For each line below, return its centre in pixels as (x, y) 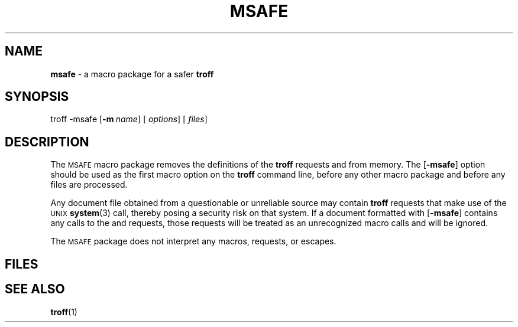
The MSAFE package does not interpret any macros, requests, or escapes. (193, 241)
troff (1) (64, 312)
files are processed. (89, 185)
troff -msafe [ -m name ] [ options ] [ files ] (129, 119)
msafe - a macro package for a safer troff (132, 74)
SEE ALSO (35, 289)
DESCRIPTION (47, 142)
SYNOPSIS (37, 97)
